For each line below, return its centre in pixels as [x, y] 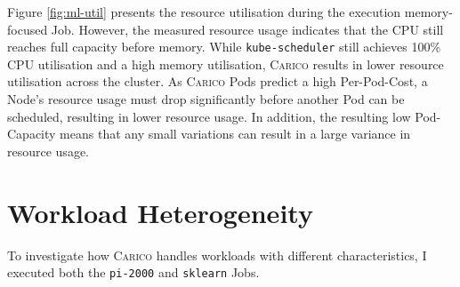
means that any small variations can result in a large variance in [235, 134]
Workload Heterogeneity [160, 212]
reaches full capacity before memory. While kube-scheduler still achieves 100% [224, 47]
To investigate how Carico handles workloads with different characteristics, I [217, 255]
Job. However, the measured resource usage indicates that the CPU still [247, 29]
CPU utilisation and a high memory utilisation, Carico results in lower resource [226, 64]
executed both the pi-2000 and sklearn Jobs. [133, 272]
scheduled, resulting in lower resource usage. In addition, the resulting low [209, 116]
